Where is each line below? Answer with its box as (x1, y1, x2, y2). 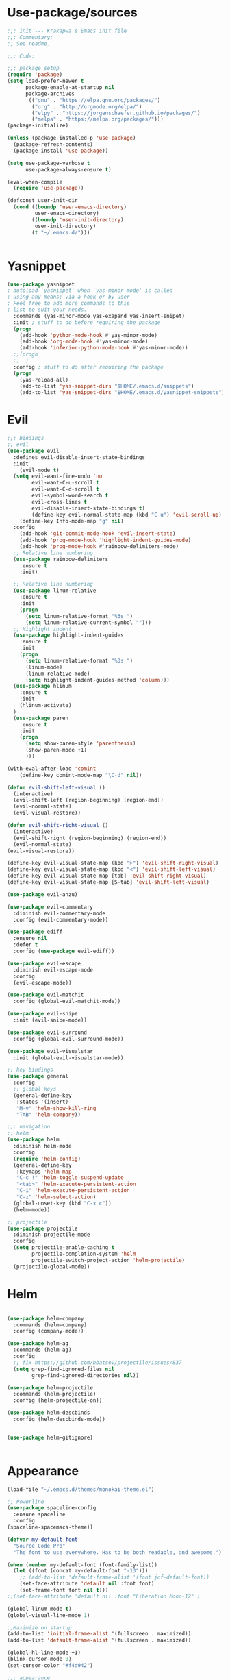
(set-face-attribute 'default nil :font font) (19, 1581, 155, 1588)
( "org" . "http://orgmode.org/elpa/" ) (31, 103, 142, 110)
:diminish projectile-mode (13, 1231, 90, 1238)
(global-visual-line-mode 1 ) (7, 1611, 90, 1618)
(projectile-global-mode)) (13, 1263, 90, 1270)
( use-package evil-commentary (7, 903, 94, 911)
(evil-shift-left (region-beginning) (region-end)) (13, 797, 164, 804)
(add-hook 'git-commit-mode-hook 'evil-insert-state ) (19, 530, 176, 537)
